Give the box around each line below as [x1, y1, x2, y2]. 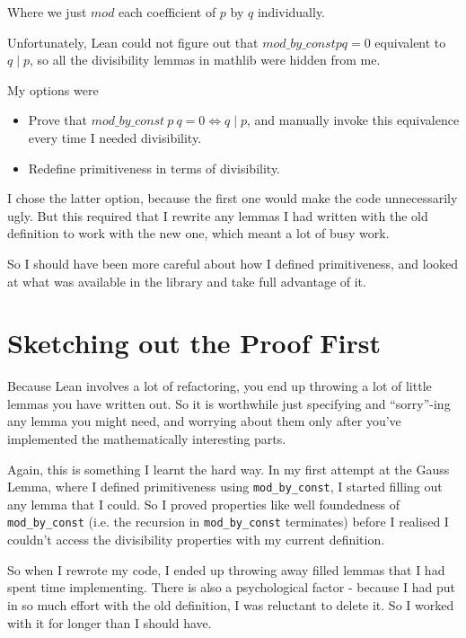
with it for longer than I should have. [7, 613, 212, 632]
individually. [257, 3, 326, 21]
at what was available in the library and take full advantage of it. [7, 271, 366, 290]
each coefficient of [119, 3, 216, 21]
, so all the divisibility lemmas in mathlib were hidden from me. [29, 50, 381, 69]
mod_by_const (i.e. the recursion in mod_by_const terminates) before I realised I [7, 512, 449, 531]
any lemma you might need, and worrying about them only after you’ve [7, 412, 401, 430]
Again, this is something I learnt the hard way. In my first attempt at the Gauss [7, 459, 450, 478]
